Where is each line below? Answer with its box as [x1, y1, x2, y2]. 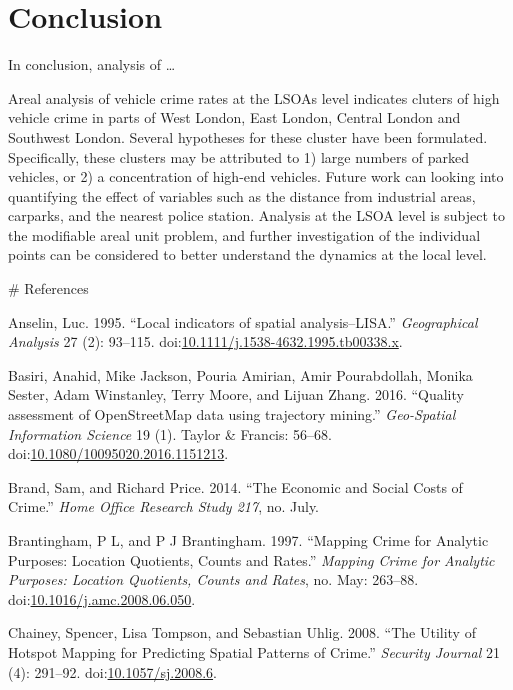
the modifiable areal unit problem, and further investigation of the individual [8, 224, 481, 245]
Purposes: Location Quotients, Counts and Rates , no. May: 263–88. [8, 569, 419, 590]
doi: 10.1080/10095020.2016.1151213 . [8, 443, 229, 464]
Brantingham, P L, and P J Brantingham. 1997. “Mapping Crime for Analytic [8, 530, 489, 550]
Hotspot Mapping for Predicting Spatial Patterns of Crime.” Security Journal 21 [8, 641, 500, 662]
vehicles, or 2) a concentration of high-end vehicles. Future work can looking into [8, 166, 504, 187]
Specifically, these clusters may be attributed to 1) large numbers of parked [8, 146, 469, 167]
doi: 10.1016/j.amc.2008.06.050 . [8, 588, 196, 609]
